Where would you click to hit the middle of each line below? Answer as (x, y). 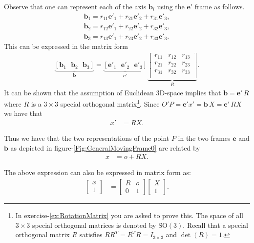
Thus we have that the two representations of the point (87, 138)
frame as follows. (220, 6)
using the (171, 6)
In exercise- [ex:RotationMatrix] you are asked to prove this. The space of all (129, 215)
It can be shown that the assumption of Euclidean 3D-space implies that (113, 92)
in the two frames (204, 138)
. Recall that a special (215, 225)
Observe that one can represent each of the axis (75, 6)
